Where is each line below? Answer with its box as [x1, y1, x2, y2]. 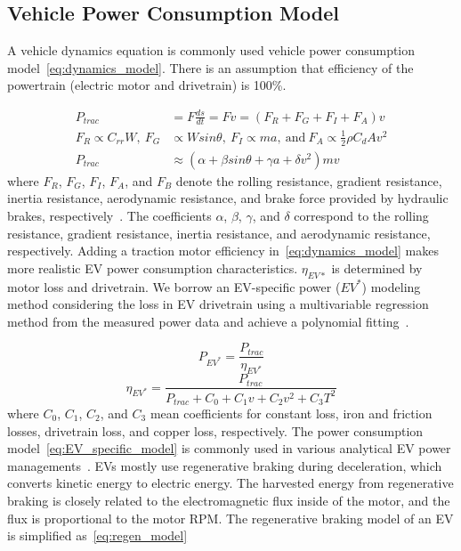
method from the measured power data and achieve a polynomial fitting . [7, 312, 409, 330]
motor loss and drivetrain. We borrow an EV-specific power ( [7, 277, 341, 296]
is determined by [331, 258, 423, 277]
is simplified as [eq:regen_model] [7, 526, 188, 545]
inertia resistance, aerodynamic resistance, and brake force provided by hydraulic [7, 189, 449, 207]
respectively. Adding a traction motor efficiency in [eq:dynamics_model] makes [7, 241, 439, 260]
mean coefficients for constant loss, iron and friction [150, 404, 433, 423]
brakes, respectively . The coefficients [7, 206, 212, 224]
